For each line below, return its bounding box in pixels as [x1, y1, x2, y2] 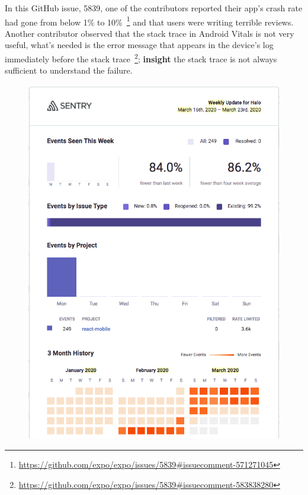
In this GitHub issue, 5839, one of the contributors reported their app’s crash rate [5, 2, 303, 14]
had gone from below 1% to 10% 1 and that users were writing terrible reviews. [5, 14, 294, 28]
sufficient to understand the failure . [5, 64, 133, 77]
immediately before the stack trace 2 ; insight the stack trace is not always [5, 51, 277, 65]
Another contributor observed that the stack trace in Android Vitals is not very [5, 27, 294, 39]
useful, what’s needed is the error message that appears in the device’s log [5, 39, 274, 51]
